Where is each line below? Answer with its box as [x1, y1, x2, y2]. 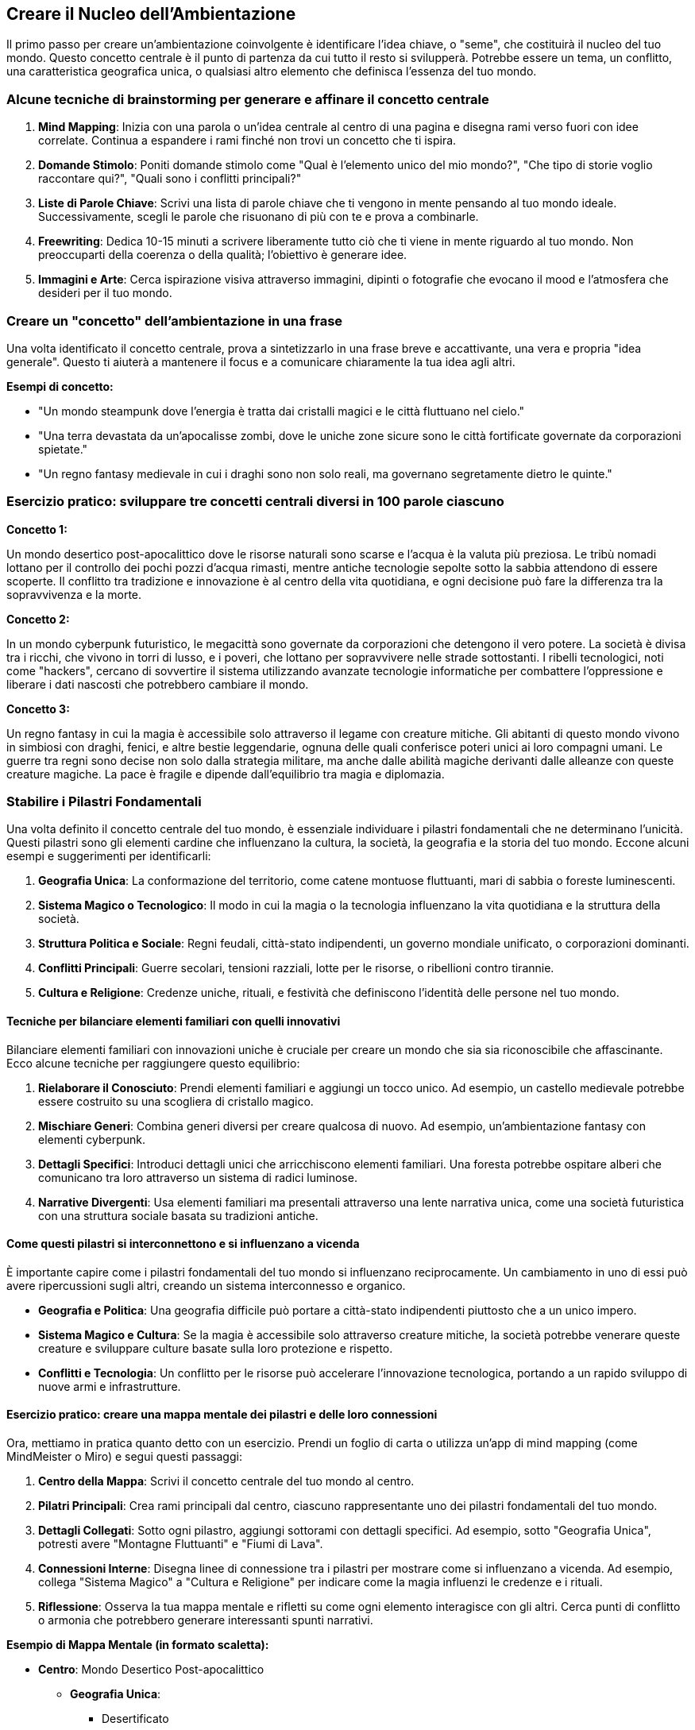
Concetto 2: [6, 612, 70, 626]
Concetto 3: [6, 701, 70, 716]
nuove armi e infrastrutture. [38, 1379, 181, 1393]
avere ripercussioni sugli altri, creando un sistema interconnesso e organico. [6, 1278, 406, 1292]
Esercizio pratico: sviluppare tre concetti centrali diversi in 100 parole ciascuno [6, 493, 504, 510]
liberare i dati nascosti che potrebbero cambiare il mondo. [6, 677, 309, 691]
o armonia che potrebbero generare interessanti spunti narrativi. [38, 1613, 373, 1628]
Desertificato [102, 1712, 169, 1726]
